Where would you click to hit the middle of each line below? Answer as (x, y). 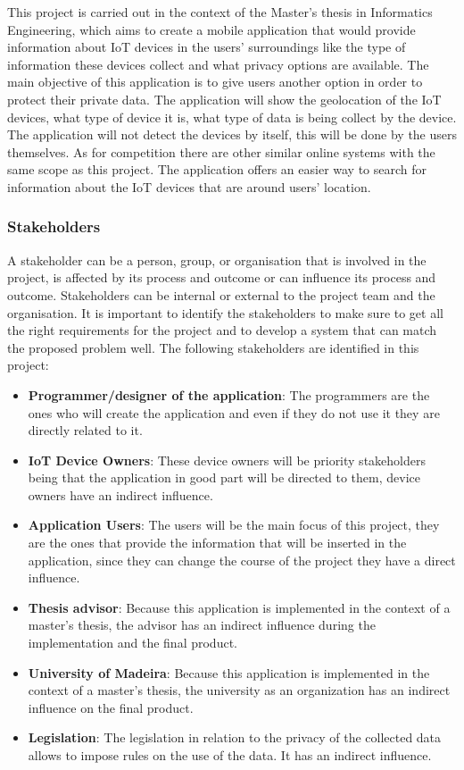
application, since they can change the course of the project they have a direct (242, 560)
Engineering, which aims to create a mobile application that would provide (211, 29)
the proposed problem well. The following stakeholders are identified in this (213, 347)
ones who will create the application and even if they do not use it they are (234, 412)
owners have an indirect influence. (120, 494)
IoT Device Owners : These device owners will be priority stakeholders (227, 460)
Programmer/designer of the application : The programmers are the (229, 394)
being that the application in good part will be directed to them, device (224, 477)
